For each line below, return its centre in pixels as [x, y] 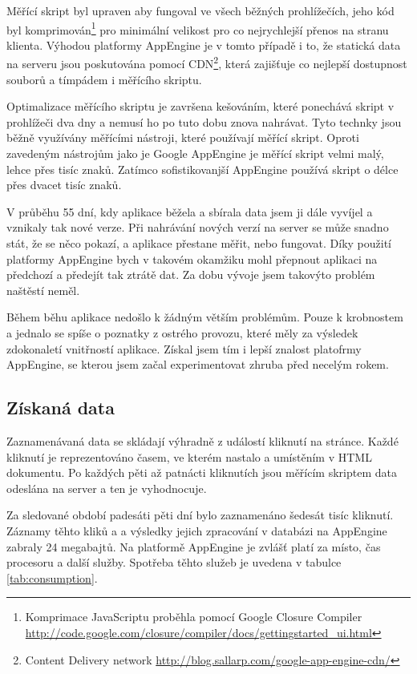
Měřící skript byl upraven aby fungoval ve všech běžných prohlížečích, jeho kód [200, 10]
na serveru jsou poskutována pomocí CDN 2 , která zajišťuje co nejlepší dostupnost [207, 63]
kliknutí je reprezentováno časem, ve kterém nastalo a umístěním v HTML [189, 456]
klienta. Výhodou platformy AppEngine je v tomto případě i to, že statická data [204, 44]
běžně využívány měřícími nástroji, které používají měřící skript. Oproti [183, 137]
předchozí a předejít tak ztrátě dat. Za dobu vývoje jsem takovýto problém [191, 274]
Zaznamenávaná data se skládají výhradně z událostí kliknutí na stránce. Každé [202, 440]
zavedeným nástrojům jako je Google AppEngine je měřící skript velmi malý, [195, 153]
